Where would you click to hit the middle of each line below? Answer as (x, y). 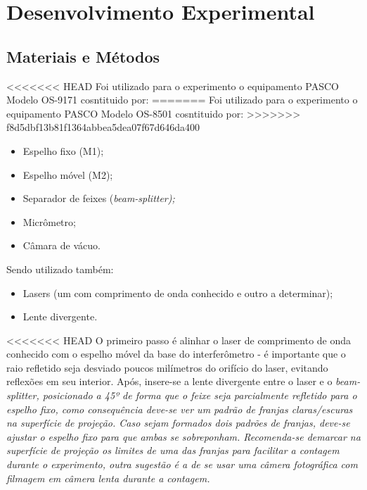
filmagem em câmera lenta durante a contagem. (108, 478)
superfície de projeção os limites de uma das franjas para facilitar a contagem (173, 450)
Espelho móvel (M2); (68, 174)
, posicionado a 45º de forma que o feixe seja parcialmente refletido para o (197, 395)
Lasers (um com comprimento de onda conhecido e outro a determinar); (178, 293)
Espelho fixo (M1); (63, 150)
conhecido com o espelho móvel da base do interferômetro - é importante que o (176, 354)
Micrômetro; (49, 221)
